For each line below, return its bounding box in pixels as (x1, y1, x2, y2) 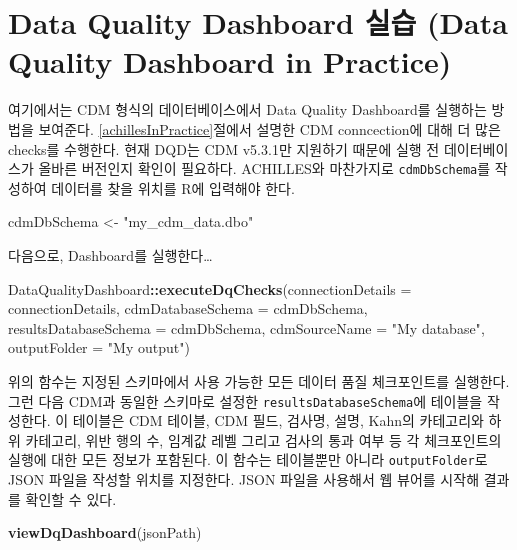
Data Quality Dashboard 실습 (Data (8, 2, 508, 43)
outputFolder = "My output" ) (8, 337, 190, 358)
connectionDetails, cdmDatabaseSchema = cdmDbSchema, (8, 298, 368, 319)
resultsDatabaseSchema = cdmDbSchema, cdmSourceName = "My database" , (8, 317, 485, 338)
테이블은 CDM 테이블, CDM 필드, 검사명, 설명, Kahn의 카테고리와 (72, 410, 484, 431)
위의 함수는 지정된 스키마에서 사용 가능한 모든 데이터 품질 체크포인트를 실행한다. (8, 370, 510, 391)
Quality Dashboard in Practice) (8, 41, 452, 82)
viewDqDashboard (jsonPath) (8, 522, 202, 543)
